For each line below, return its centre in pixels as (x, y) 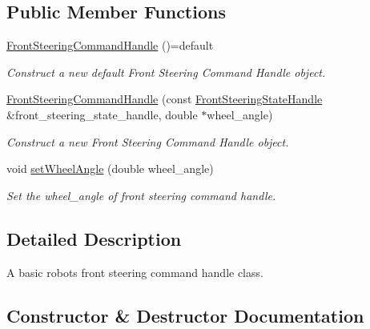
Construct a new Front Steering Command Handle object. (148, 141)
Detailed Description (94, 238)
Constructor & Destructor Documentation (185, 315)
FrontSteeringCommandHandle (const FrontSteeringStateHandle (165, 99)
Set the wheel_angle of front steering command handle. (141, 195)
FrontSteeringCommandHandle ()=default (110, 45)
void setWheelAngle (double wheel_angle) (110, 169)
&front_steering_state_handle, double (102, 114)
